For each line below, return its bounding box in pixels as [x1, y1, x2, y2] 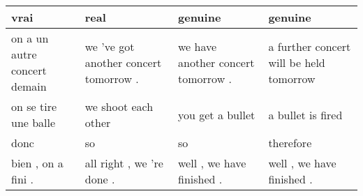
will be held [268, 54, 325, 70]
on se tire [11, 98, 57, 114]
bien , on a [11, 155, 64, 171]
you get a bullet [178, 106, 255, 123]
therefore [268, 135, 312, 151]
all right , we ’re [84, 155, 163, 171]
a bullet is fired [268, 106, 343, 123]
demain [11, 78, 47, 94]
